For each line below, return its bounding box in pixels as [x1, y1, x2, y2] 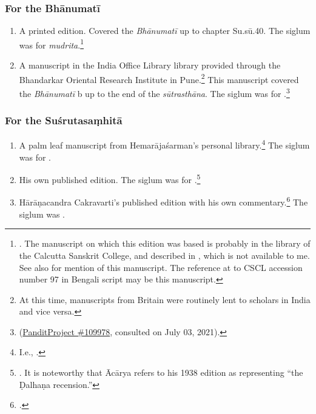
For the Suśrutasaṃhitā [5, 113, 123, 128]
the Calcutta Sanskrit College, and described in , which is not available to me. [19, 249, 310, 261]
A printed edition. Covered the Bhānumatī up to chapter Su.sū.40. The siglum [19, 24, 311, 37]
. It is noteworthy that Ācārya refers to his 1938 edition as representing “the [19, 366, 303, 379]
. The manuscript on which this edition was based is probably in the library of [19, 237, 311, 250]
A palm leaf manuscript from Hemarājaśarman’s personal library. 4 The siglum [19, 137, 310, 152]
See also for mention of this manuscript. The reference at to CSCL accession [19, 261, 303, 273]
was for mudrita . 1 [19, 36, 84, 51]
